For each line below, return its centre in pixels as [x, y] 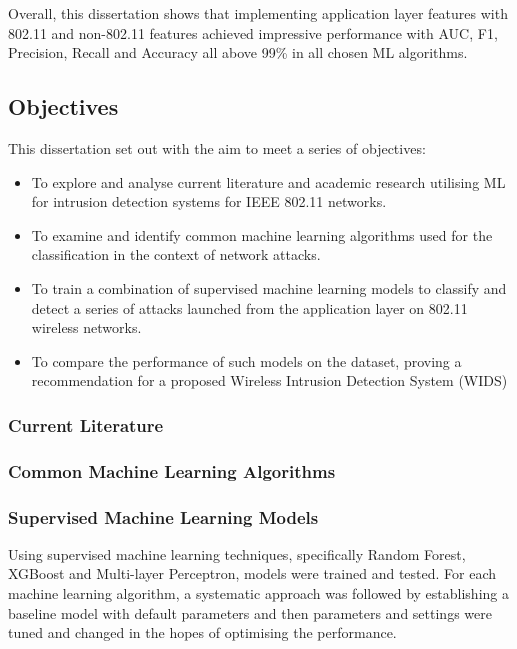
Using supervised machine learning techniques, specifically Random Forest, [237, 553]
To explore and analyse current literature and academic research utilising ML [268, 181]
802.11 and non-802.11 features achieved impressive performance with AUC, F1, [253, 32]
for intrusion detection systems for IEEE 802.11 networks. [209, 201]
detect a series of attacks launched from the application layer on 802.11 [249, 307]
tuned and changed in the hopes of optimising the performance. [202, 632]
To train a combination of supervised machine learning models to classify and [269, 287]
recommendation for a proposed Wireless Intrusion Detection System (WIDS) [269, 380]
